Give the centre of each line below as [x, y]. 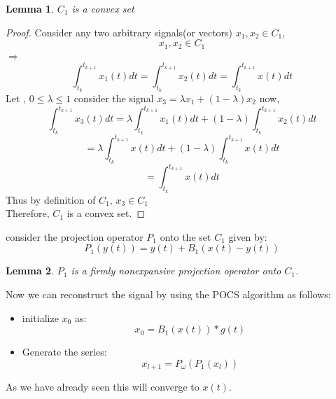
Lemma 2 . [30, 271]
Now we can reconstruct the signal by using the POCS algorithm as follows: [168, 294]
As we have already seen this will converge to [103, 387]
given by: [248, 236]
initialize [40, 317]
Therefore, [28, 213]
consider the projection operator [75, 236]
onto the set [185, 236]
